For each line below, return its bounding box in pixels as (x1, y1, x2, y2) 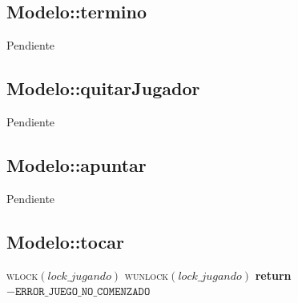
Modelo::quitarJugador (6, 76, 200, 101)
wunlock (124, 266, 169, 283)
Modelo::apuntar (6, 152, 147, 177)
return (255, 266, 292, 283)
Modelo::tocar (6, 229, 124, 253)
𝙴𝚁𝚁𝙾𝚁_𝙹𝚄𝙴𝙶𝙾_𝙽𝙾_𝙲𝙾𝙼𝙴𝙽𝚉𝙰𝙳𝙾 (14, 286, 151, 298)
